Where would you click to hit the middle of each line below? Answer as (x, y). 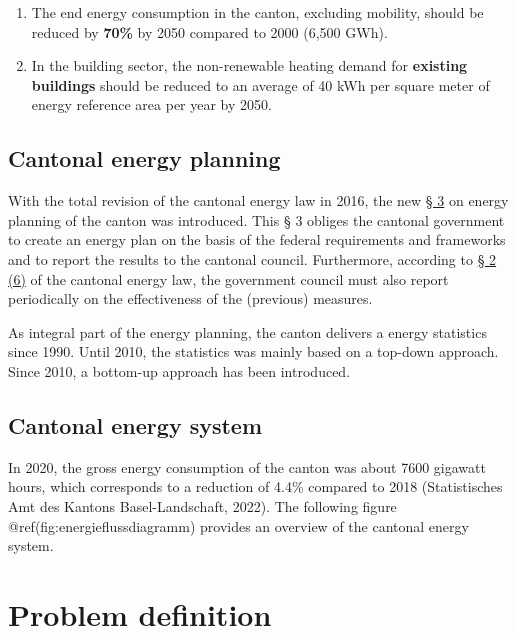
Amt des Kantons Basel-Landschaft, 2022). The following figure (202, 505)
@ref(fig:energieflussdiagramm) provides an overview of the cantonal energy (238, 525)
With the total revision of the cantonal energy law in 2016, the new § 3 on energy (258, 200)
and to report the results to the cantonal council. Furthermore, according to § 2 (252, 258)
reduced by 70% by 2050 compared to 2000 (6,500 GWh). (209, 31)
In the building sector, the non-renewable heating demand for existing (249, 65)
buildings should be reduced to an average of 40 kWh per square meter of (260, 84)
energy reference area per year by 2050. (151, 104)
